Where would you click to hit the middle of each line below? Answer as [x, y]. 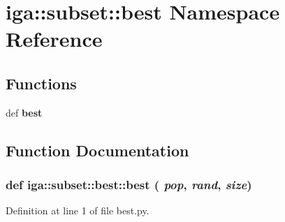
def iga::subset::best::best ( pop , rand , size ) [129, 185]
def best [24, 112]
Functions [41, 83]
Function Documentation [97, 150]
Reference [54, 39]
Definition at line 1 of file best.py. [78, 210]
